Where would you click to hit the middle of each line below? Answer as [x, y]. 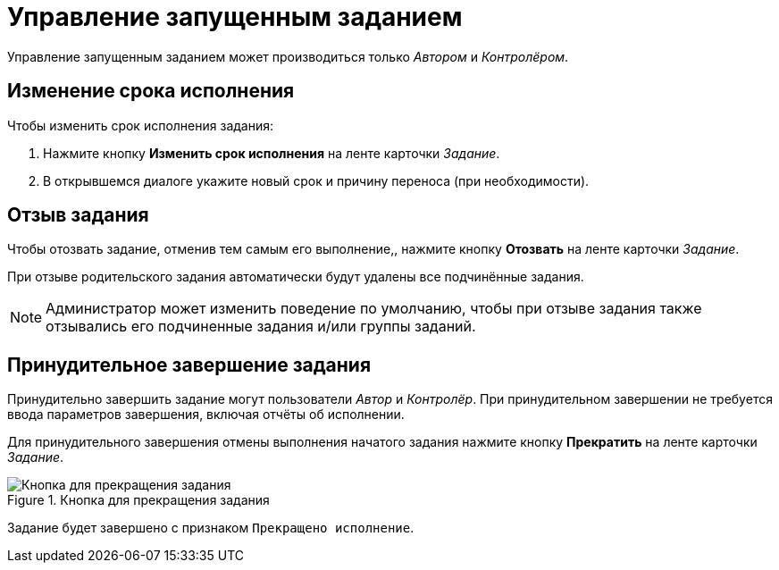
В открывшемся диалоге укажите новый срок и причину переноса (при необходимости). [316, 180]
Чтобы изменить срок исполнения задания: [140, 125]
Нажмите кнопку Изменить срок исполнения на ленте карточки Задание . [272, 153]
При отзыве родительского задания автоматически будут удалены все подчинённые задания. [296, 277]
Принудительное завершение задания [189, 365]
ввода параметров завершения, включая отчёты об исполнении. [206, 415]
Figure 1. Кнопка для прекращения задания [138, 500]
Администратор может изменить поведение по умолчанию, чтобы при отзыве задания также [374, 309]
